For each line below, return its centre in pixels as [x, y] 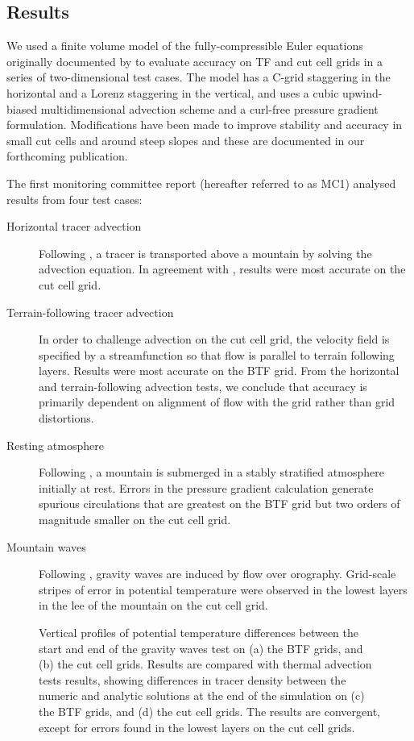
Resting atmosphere [55, 445]
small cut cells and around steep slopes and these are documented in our [186, 140]
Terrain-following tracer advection [90, 312]
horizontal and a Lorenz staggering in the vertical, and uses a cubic [173, 92]
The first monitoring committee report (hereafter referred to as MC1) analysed [201, 183]
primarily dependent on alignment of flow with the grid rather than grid [217, 402]
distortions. [66, 418]
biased [22, 108]
